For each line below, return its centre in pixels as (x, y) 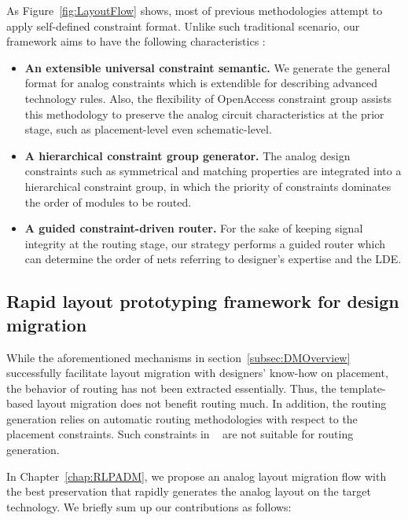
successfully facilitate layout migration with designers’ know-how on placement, (197, 373)
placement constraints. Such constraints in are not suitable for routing (180, 434)
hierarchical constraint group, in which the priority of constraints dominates (208, 186)
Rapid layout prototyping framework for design (203, 301)
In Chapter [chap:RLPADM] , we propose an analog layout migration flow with (197, 476)
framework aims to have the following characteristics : (136, 41)
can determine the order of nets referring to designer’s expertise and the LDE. (213, 259)
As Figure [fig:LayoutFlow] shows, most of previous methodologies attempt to (195, 10)
